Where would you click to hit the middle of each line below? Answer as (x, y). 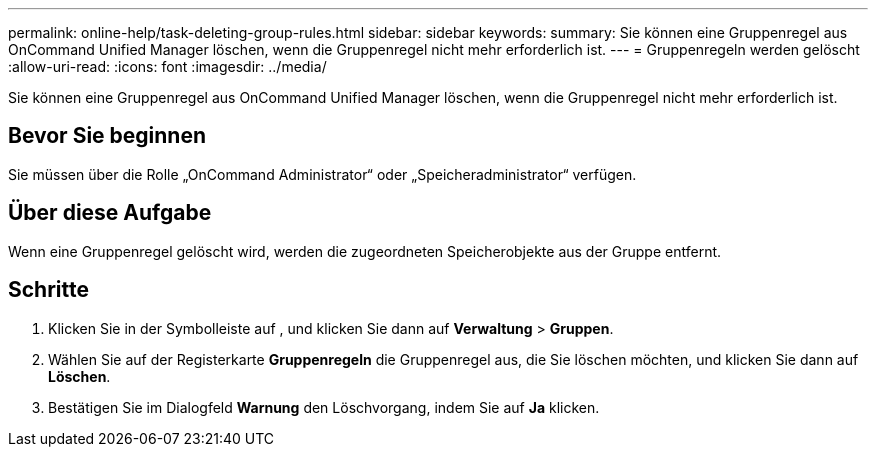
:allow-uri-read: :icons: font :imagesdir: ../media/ (167, 66)
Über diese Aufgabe (110, 213)
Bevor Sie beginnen (107, 136)
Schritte (48, 290)
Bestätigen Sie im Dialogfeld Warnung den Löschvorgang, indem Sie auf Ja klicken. (324, 407)
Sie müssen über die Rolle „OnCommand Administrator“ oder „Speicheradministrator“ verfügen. (322, 174)
